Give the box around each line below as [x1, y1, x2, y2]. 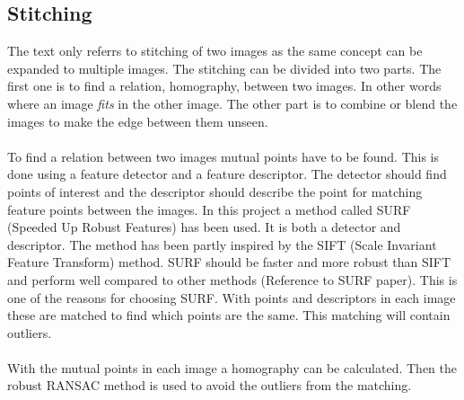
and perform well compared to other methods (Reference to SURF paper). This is [7, 270, 458, 289]
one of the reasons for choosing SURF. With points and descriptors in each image [7, 288, 456, 307]
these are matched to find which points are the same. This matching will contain [7, 306, 451, 324]
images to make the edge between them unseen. [7, 111, 268, 130]
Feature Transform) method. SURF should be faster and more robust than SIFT [7, 253, 451, 271]
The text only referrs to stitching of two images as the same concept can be [7, 41, 423, 60]
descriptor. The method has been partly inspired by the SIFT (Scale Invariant [7, 235, 437, 253]
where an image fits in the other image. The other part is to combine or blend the [7, 93, 458, 112]
